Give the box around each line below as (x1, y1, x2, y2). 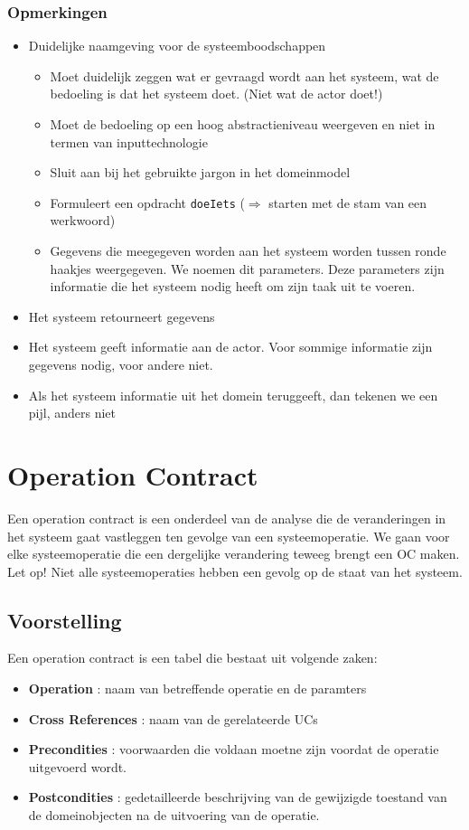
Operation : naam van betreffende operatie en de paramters (28, 679, 367, 698)
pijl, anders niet (28, 403, 116, 422)
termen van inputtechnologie (50, 132, 208, 151)
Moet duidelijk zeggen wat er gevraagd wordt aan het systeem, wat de (50, 66, 439, 85)
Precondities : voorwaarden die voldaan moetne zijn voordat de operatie (28, 740, 439, 759)
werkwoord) (50, 211, 116, 230)
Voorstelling (7, 606, 122, 634)
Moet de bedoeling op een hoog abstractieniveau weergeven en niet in (50, 115, 436, 133)
